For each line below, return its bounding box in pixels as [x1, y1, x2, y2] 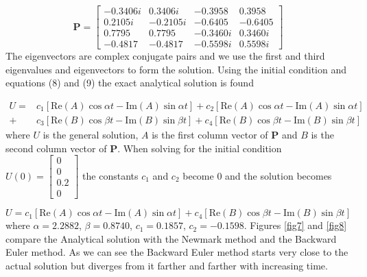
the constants [82, 168, 139, 182]
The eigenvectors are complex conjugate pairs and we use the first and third [5, 49, 325, 63]
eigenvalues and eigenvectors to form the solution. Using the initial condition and [5, 62, 347, 76]
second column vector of [5, 141, 107, 155]
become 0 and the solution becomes [182, 168, 332, 182]
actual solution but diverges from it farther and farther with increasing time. [5, 258, 328, 273]
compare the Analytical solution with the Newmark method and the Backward [5, 231, 337, 245]
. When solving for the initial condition [117, 141, 282, 155]
